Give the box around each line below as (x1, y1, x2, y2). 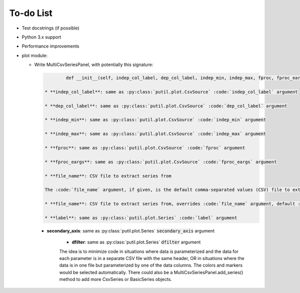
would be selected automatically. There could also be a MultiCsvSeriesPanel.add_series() (59, 269, 243, 275)
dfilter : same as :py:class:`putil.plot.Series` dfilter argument (71, 239, 201, 245)
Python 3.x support (21, 34, 61, 40)
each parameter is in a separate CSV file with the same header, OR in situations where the (59, 255, 244, 261)
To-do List (9, 7, 52, 18)
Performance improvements (21, 43, 79, 49)
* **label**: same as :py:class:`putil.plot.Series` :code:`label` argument (44, 215, 237, 220)
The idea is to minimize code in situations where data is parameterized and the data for (59, 248, 238, 254)
